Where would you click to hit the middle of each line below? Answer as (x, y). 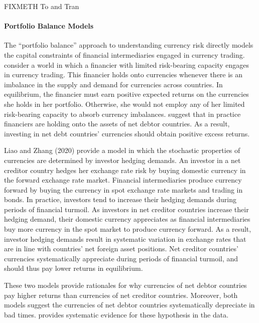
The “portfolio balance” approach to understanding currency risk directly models (129, 45)
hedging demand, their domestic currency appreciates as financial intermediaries (127, 219)
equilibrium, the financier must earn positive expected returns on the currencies (126, 94)
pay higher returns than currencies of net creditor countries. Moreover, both (121, 295)
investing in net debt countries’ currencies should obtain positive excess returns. (127, 133)
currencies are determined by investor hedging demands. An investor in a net (122, 160)
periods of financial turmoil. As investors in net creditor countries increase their (126, 209)
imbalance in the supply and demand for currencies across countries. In (113, 84)
